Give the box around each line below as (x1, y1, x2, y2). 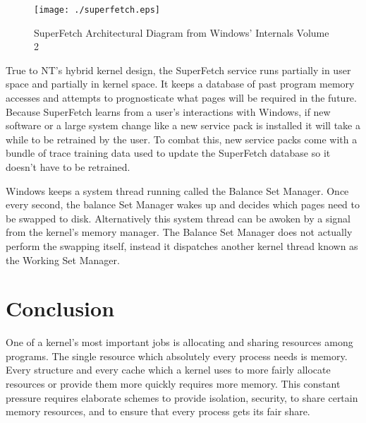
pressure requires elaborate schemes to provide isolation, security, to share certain (6, 390, 358, 405)
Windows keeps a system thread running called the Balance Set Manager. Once (6, 183, 349, 198)
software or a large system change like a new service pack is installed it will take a (6, 118, 360, 133)
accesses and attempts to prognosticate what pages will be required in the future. (6, 90, 357, 105)
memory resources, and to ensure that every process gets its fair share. (6, 404, 310, 419)
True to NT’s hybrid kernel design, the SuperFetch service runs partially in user (6, 62, 351, 77)
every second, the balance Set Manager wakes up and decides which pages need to (6, 197, 360, 212)
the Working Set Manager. (6, 252, 120, 267)
